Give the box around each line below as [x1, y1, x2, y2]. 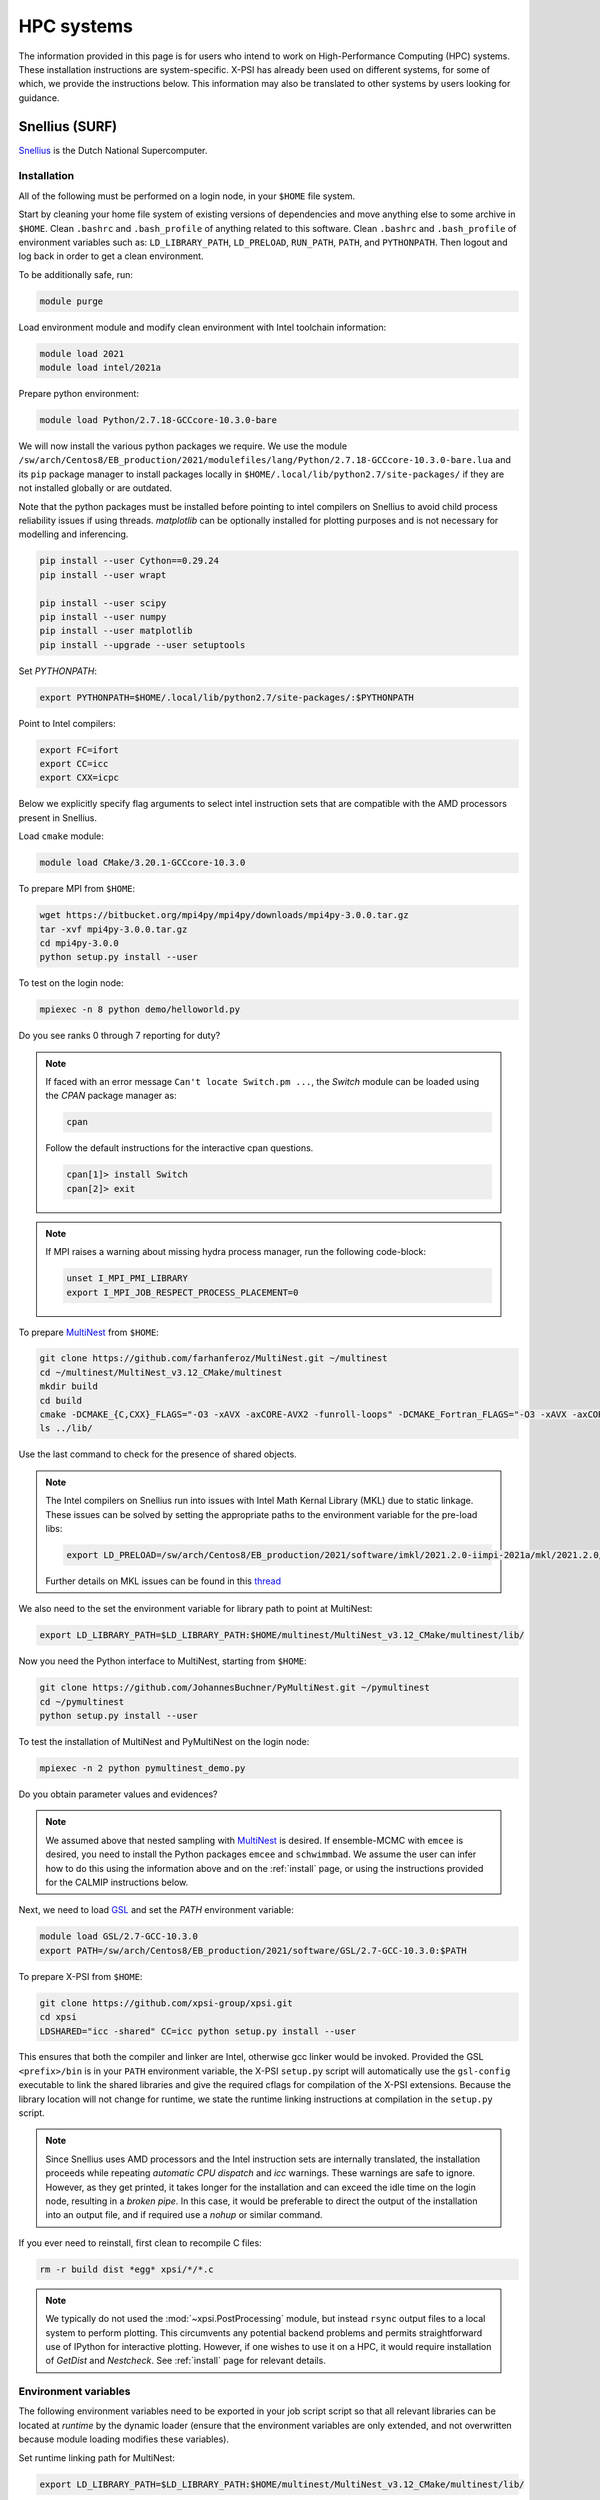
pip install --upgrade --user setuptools [39, 639, 246, 650]
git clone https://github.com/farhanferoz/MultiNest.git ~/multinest [39, 1353, 388, 1364]
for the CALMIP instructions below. [45, 1876, 189, 1888]
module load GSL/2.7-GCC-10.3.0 [39, 1931, 199, 1942]
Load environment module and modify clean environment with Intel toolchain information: [18, 321, 387, 333]
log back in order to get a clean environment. [18, 250, 204, 262]
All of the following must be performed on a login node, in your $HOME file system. [18, 190, 356, 202]
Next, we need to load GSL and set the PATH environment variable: [18, 1904, 294, 1916]
